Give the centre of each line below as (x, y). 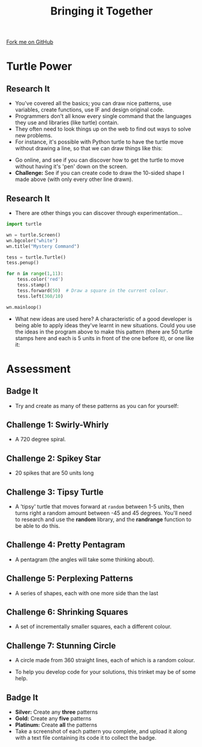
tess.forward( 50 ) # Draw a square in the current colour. (93, 291)
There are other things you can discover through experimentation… (99, 213)
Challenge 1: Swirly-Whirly (57, 425)
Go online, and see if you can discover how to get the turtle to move (99, 160)
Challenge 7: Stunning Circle (61, 646)
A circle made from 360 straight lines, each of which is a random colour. (105, 660)
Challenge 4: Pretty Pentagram (66, 545)
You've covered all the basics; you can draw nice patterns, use (93, 104)
